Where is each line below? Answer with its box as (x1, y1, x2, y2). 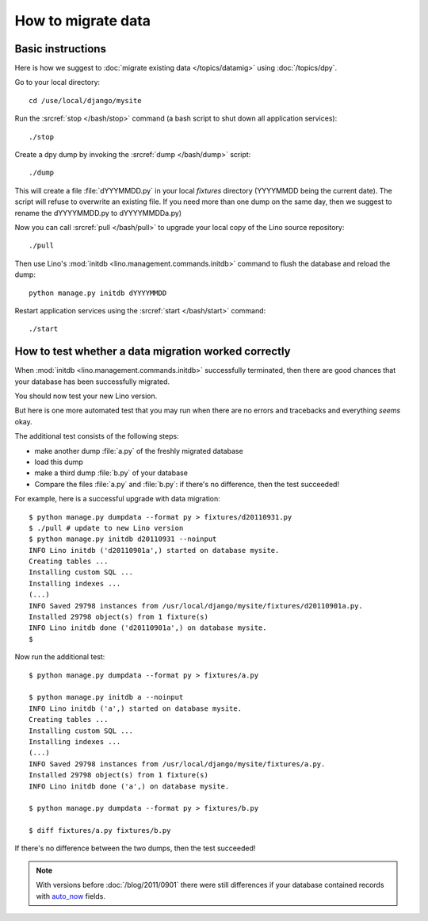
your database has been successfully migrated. (14, 377, 170, 386)
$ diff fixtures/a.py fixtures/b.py (29, 826, 171, 835)
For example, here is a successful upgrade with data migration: (14, 494, 221, 504)
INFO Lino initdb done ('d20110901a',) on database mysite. (29, 624, 267, 632)
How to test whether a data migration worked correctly (14, 345, 291, 359)
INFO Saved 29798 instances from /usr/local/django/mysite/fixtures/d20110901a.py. (29, 601, 364, 610)
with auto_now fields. (36, 891, 106, 900)
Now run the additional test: (14, 652, 105, 662)
